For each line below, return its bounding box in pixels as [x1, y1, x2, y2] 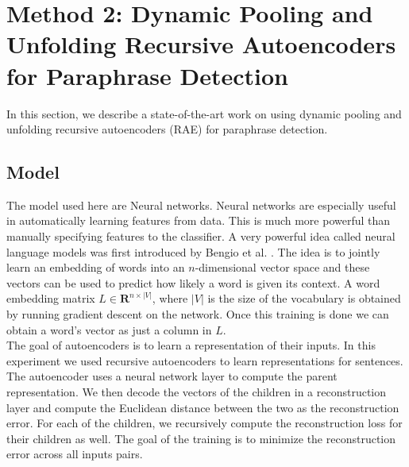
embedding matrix [6, 290, 95, 307]
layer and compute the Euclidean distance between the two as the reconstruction [6, 399, 399, 415]
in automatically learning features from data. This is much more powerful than [6, 212, 391, 229]
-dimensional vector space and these [195, 259, 370, 276]
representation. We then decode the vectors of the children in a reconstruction [6, 384, 387, 400]
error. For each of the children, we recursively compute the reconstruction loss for [6, 415, 403, 431]
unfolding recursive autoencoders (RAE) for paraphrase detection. [6, 121, 328, 137]
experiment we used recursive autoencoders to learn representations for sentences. [6, 352, 403, 369]
